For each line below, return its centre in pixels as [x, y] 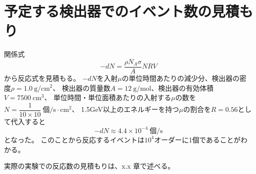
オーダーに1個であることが [197, 139]
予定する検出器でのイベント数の [108, 11]
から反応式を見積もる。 [42, 78]
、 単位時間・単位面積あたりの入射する [108, 97]
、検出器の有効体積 [182, 87]
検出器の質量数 [86, 87]
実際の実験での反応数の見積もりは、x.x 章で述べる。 [89, 166]
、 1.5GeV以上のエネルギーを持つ [126, 109]
